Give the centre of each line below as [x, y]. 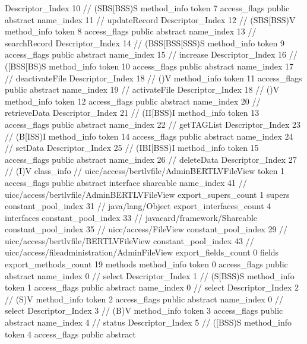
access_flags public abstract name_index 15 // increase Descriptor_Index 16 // [151, 54]
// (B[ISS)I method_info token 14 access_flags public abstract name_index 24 [149, 136]
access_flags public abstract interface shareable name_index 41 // [126, 182]
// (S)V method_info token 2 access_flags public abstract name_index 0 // [144, 299]
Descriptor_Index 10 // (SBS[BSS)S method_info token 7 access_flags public [147, 8]
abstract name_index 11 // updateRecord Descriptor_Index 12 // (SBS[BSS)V [150, 19]
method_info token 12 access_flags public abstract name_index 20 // [133, 101]
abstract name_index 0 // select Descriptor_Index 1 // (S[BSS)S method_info [150, 275]
